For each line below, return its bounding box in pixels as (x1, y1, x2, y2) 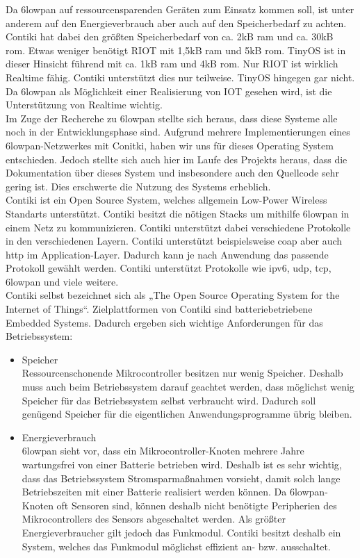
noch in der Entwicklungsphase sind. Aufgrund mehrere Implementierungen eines (6, 124, 350, 139)
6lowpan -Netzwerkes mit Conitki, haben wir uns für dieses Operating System (6, 138, 334, 152)
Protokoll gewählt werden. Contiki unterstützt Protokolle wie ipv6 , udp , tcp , (6, 261, 332, 275)
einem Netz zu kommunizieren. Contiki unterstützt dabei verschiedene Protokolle (6, 220, 351, 234)
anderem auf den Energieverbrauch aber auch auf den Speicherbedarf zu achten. (6, 15, 347, 30)
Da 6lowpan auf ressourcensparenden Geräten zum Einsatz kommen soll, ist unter (6, 2, 354, 16)
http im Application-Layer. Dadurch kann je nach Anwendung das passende (6, 247, 329, 261)
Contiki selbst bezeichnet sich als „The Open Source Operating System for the (6, 288, 340, 302)
